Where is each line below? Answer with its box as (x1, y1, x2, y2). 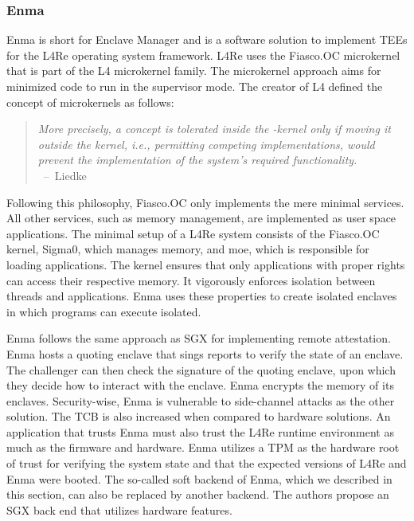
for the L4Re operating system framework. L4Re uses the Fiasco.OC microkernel (6, 46, 400, 63)
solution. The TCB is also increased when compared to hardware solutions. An (6, 408, 391, 425)
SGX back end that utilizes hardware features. (6, 501, 232, 518)
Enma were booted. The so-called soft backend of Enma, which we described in (6, 470, 393, 487)
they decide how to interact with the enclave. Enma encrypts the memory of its (6, 377, 394, 394)
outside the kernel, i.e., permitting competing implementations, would (37, 135, 375, 152)
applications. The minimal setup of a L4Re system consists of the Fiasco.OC (6, 225, 380, 241)
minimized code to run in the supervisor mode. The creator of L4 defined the (6, 78, 383, 94)
